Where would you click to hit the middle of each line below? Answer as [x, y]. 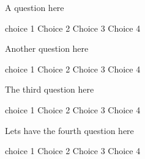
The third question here [50, 89]
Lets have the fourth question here [69, 130]
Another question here [47, 48]
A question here [35, 7]
